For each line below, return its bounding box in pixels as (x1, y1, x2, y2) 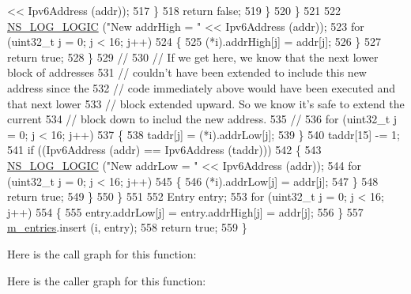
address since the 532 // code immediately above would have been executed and (7, 79, 396, 96)
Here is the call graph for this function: (7, 245, 197, 262)
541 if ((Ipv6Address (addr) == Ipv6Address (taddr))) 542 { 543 (7, 141, 322, 158)
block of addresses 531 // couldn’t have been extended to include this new (7, 64, 367, 81)
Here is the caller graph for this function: (7, 272, 206, 288)
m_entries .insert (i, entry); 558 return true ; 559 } (7, 219, 247, 236)
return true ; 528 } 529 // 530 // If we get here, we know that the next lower (7, 48, 379, 65)
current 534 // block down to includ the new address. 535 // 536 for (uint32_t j (7, 111, 398, 127)
